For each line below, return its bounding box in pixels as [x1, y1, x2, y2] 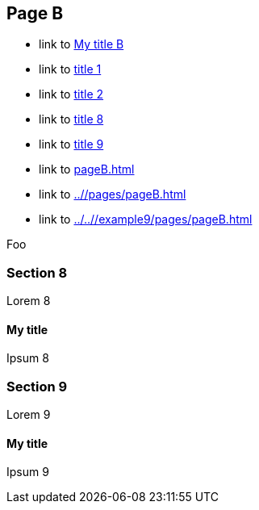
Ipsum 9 [6, 465, 49, 479]
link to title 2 [39, 87, 104, 102]
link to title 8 [39, 112, 104, 127]
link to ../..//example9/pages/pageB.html [39, 212, 253, 227]
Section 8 [6, 264, 68, 281]
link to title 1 [39, 62, 102, 77]
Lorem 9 [6, 408, 51, 422]
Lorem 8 [6, 294, 51, 308]
